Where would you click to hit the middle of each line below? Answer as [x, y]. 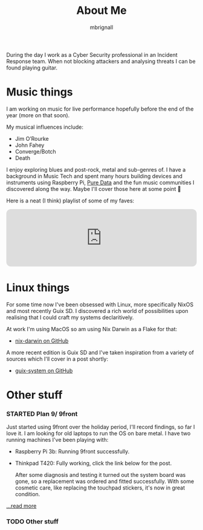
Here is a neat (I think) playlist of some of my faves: [70, 201]
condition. [27, 494]
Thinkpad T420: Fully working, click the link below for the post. [93, 464]
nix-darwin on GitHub [42, 341]
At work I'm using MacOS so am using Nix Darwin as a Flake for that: [92, 329]
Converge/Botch [35, 151]
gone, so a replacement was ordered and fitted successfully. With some [105, 482]
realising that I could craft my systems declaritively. [70, 317]
